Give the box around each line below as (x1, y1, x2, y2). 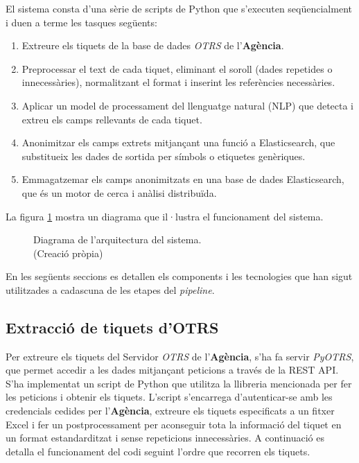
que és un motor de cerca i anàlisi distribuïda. (21, 185, 217, 200)
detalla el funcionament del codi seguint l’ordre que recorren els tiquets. (6, 444, 310, 458)
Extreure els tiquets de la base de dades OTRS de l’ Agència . (21, 38, 284, 53)
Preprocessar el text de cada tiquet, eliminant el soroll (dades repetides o (21, 61, 333, 76)
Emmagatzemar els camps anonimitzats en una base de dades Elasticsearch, (21, 172, 344, 186)
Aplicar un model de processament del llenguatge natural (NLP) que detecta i (21, 98, 354, 112)
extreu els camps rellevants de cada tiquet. (21, 112, 202, 126)
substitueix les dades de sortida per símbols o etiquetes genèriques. (21, 148, 306, 163)
